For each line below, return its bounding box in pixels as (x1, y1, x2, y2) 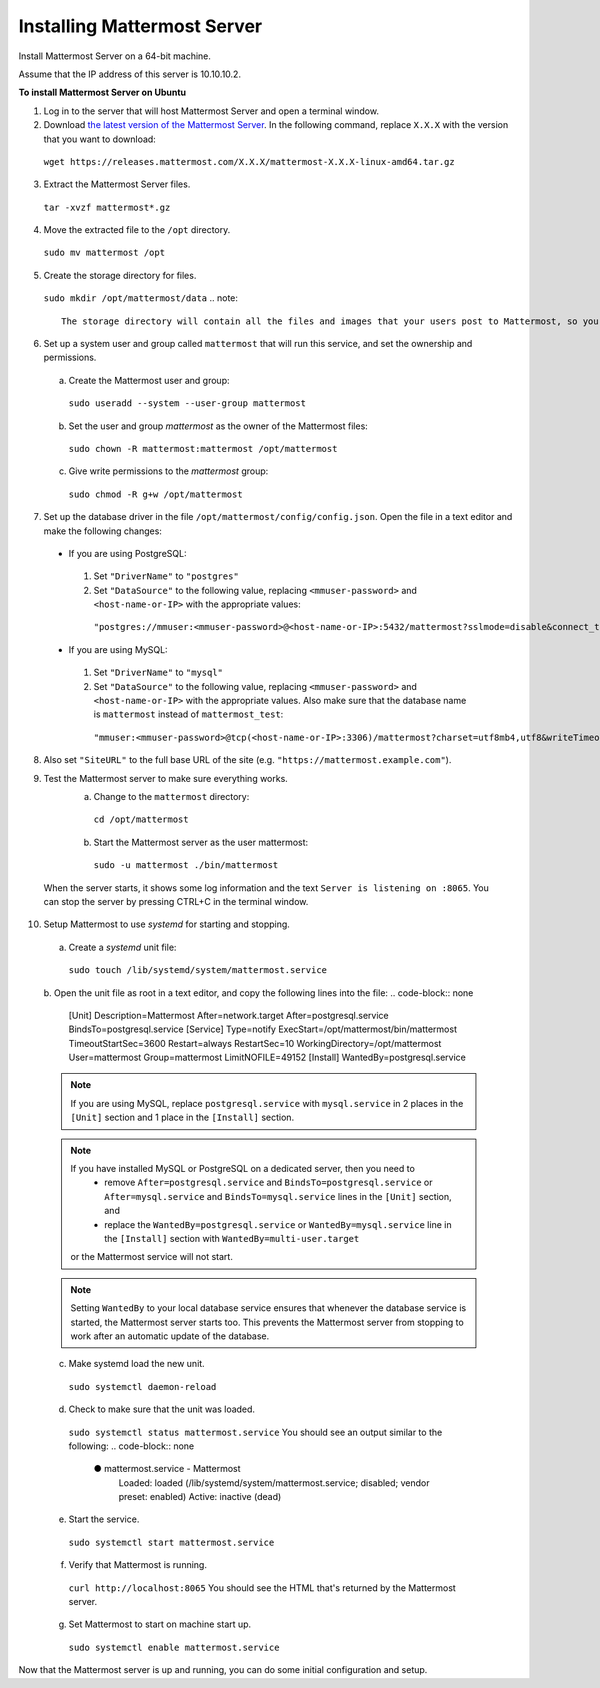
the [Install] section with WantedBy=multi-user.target (104, 1232, 360, 1244)
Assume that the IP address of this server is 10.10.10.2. (18, 68, 242, 80)
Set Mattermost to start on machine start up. (68, 1618, 252, 1630)
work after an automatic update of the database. (70, 1330, 270, 1342)
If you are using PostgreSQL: (68, 547, 187, 559)
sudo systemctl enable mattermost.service (68, 1641, 280, 1653)
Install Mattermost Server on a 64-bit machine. (18, 50, 212, 62)
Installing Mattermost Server (18, 15, 263, 37)
